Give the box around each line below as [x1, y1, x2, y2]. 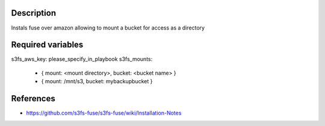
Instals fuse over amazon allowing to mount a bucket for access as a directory [11, 24, 205, 31]
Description [11, 8, 57, 18]
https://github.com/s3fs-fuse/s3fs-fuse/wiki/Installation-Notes [26, 109, 182, 117]
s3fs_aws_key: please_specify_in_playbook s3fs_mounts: [11, 55, 153, 63]
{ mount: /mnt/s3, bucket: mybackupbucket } [41, 78, 153, 85]
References [11, 93, 55, 104]
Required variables [11, 40, 84, 50]
